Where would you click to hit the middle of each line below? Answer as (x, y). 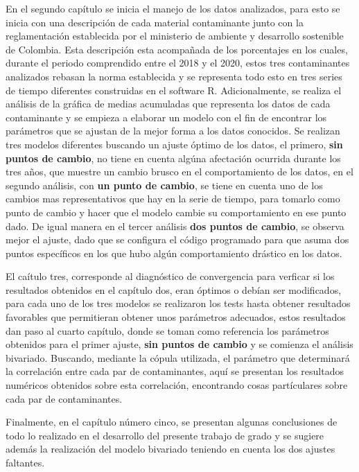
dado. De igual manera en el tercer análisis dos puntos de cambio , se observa (175, 226)
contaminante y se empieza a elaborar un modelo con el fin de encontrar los (166, 117)
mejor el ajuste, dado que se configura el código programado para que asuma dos (177, 239)
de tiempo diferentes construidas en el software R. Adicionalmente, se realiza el (174, 90)
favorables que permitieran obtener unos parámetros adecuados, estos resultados (176, 317)
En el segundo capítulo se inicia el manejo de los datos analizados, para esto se (173, 8)
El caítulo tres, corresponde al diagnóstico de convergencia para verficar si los (170, 276)
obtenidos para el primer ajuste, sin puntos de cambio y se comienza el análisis (179, 344)
